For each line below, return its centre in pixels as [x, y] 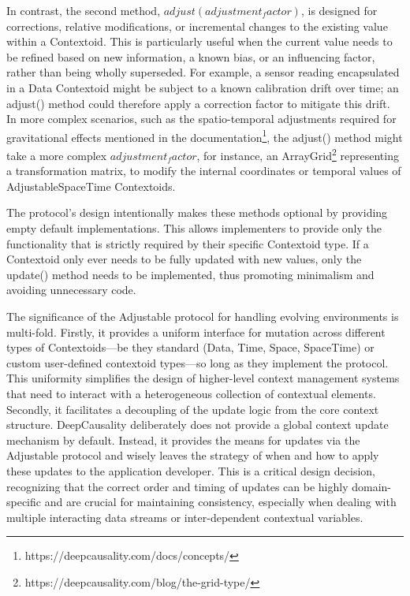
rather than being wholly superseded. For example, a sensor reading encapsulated [203, 72]
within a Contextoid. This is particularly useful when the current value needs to [199, 41]
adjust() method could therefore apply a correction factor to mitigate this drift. [198, 103]
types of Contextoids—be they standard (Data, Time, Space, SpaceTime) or [190, 347]
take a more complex [57, 155]
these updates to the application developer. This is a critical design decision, [191, 470]
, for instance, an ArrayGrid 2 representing [298, 154]
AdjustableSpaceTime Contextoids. [91, 186]
